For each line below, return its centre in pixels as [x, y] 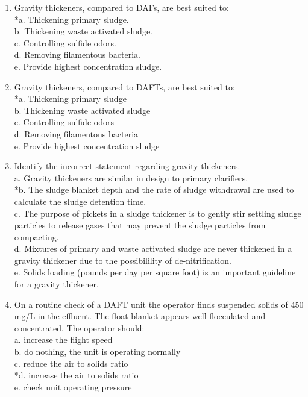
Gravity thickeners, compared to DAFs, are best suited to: [121, 7]
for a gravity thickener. [56, 284]
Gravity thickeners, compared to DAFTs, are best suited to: [124, 86]
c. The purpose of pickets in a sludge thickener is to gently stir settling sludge [158, 213]
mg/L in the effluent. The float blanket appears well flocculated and [140, 316]
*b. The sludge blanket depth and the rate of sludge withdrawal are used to [154, 189]
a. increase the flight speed [63, 339]
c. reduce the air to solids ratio [71, 363]
